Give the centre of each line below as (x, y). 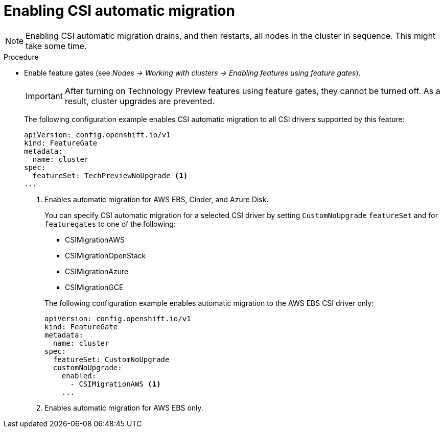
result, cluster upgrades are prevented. (139, 101)
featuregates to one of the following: (110, 224)
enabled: (79, 376)
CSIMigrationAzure (97, 271)
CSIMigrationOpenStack (106, 255)
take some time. (56, 46)
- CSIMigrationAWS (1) (115, 384)
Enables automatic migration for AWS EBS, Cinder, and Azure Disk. (157, 199)
